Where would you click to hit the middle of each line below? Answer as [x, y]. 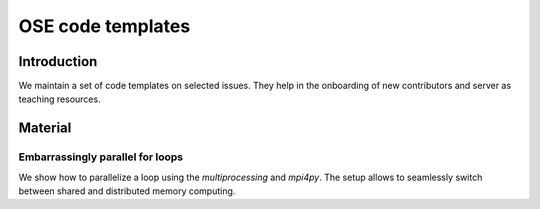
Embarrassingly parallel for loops [101, 157]
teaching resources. [59, 99]
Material [45, 128]
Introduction [58, 61]
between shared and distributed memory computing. [127, 191]
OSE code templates [104, 26]
